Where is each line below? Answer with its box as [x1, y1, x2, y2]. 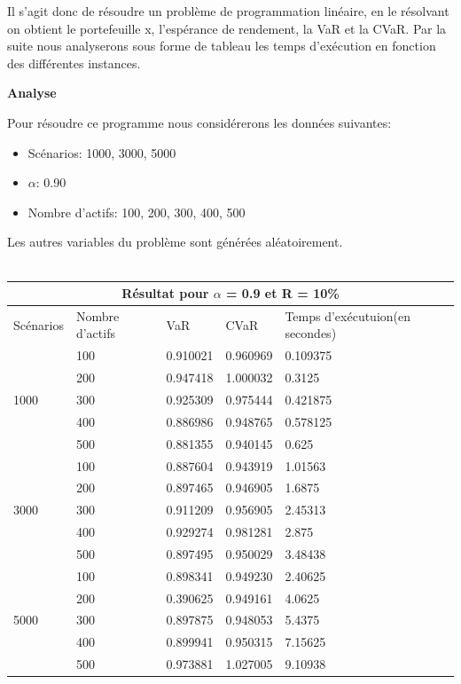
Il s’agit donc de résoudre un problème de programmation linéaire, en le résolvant [7, 2, 449, 20]
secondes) [285, 324, 337, 342]
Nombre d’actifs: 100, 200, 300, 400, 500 [27, 202, 246, 221]
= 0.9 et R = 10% [225, 284, 340, 303]
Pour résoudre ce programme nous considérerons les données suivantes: [7, 113, 392, 131]
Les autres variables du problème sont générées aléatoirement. [7, 232, 343, 251]
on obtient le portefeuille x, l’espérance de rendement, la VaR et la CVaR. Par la [7, 19, 447, 37]
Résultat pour [121, 284, 209, 303]
